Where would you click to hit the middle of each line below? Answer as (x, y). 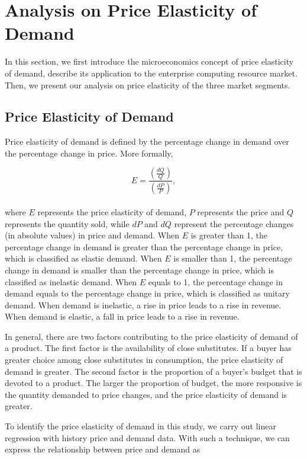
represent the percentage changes (234, 223)
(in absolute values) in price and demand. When (92, 235)
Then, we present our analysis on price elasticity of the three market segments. (148, 85)
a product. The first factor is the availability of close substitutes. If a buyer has (148, 348)
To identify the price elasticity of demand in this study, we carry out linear (140, 426)
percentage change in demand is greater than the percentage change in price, (144, 246)
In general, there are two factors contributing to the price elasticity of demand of (151, 336)
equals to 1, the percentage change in (216, 281)
